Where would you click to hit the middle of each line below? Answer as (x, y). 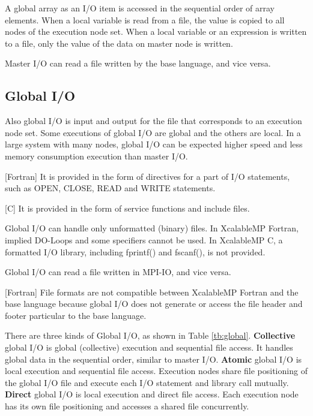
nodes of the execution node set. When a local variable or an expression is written (156, 31)
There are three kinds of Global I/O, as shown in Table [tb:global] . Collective (150, 335)
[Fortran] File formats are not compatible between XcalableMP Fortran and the (152, 292)
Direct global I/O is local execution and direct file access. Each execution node (152, 394)
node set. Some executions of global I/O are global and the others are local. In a (153, 132)
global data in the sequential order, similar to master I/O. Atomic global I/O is (153, 359)
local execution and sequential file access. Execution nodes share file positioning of (156, 371)
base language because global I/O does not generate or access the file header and (154, 304)
